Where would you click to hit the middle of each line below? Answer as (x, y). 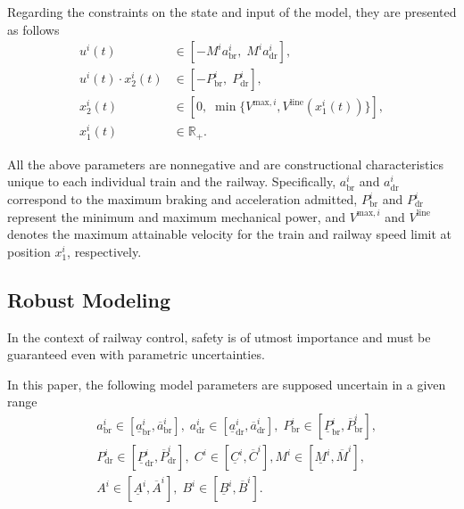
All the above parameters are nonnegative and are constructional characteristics (226, 164)
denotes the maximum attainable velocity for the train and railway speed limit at (230, 234)
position (29, 251)
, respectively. (104, 251)
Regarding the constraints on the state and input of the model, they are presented (232, 12)
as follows (33, 29)
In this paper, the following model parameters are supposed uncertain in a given (227, 384)
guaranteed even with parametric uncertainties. (136, 354)
